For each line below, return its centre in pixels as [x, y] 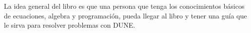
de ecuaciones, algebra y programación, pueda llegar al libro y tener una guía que [125, 15]
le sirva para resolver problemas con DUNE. [70, 25]
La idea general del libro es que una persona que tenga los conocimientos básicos [124, 6]
